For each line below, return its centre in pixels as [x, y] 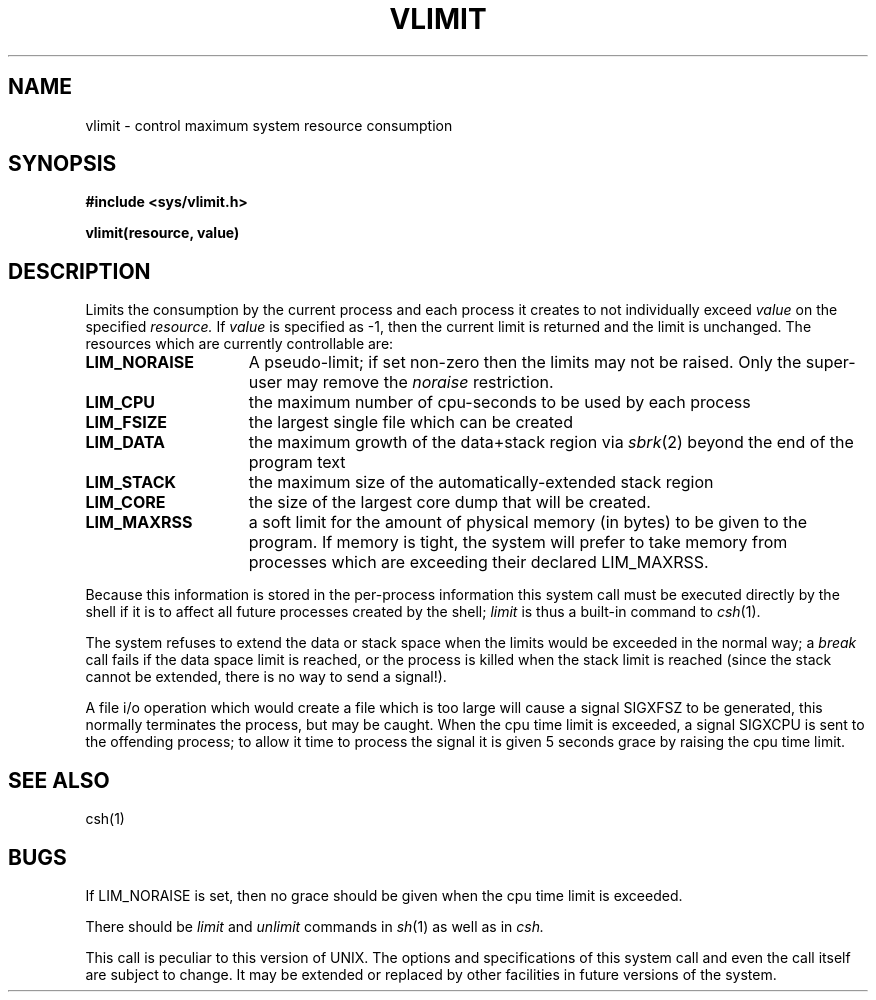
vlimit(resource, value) [162, 233]
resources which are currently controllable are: [239, 344]
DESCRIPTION [79, 271]
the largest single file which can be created [410, 422]
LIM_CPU [120, 402]
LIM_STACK [130, 482]
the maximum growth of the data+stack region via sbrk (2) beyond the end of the [551, 442]
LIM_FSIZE [126, 422]
